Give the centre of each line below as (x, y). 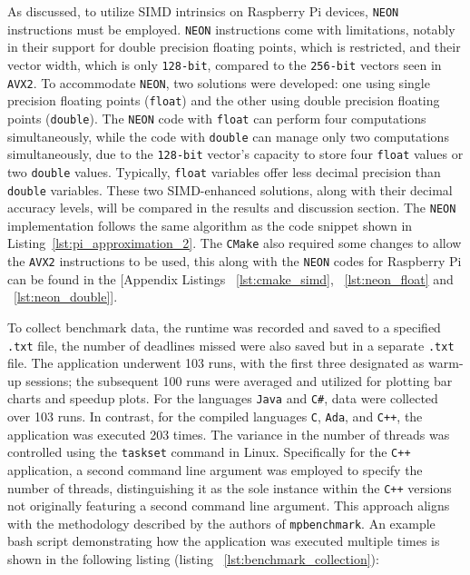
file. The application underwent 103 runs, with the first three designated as (216, 363)
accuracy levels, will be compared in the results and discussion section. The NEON (232, 208)
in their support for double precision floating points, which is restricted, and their (234, 47)
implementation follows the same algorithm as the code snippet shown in (210, 225)
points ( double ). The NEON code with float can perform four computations (217, 118)
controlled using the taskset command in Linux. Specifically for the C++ (209, 452)
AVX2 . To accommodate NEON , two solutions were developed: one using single (219, 82)
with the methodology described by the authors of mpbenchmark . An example (221, 523)
